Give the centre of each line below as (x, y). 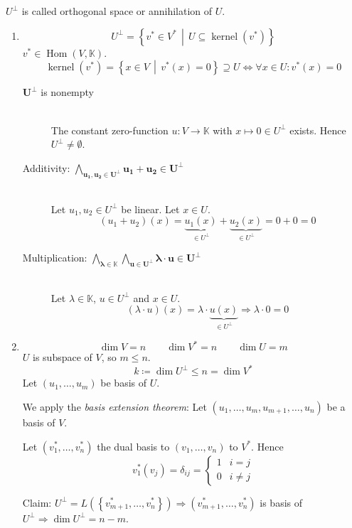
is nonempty (68, 92)
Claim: (37, 502)
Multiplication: (55, 258)
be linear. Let (150, 209)
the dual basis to (133, 446)
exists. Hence (318, 130)
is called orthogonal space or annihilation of (117, 11)
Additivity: (46, 167)
